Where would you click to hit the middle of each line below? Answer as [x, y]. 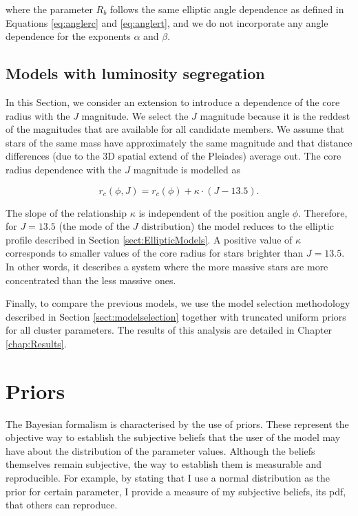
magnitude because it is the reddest [275, 115]
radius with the [38, 115]
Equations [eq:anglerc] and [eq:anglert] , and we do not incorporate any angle [167, 22]
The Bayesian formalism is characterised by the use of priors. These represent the [177, 423]
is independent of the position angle [214, 212]
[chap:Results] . [36, 343]
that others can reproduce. [62, 505]
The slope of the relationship [66, 212]
